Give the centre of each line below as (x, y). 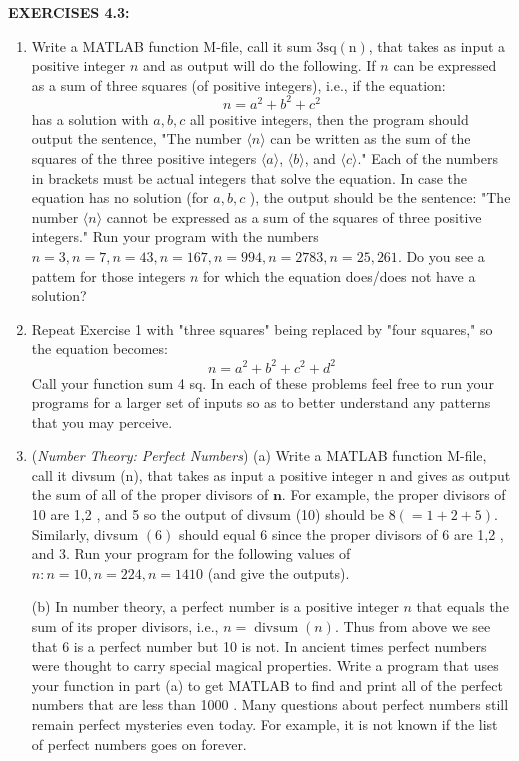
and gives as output (450, 474)
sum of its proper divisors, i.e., (125, 626)
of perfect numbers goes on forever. (139, 743)
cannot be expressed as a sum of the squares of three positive (294, 216)
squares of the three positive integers (144, 158)
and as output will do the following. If (259, 65)
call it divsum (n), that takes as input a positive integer (202, 474)
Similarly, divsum (85, 533)
